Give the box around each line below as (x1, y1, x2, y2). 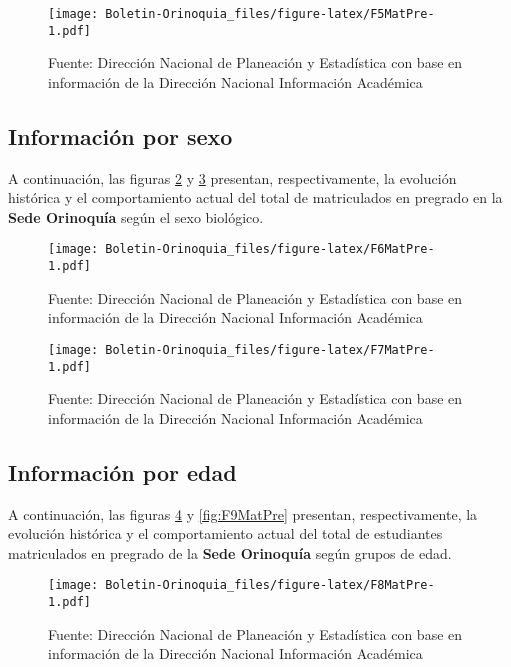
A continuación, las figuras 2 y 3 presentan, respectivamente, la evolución (8, 167, 457, 188)
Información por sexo (8, 120, 233, 151)
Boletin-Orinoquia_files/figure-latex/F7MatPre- (105, 342, 435, 357)
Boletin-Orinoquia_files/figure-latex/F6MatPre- (105, 242, 435, 257)
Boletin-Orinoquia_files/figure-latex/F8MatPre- (105, 578, 435, 593)
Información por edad (8, 456, 237, 487)
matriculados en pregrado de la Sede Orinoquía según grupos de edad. (8, 542, 452, 563)
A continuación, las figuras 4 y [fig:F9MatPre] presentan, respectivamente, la (8, 503, 478, 524)
